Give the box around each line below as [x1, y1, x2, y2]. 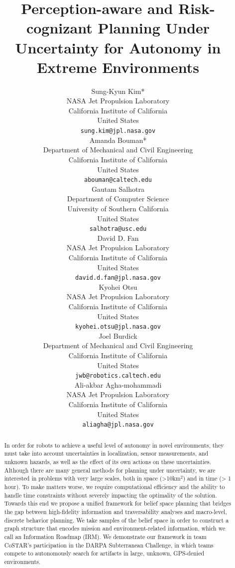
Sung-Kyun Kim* [91, 85, 145, 96]
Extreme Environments [36, 56, 200, 77]
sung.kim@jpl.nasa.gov [80, 127, 156, 135]
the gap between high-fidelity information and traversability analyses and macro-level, [4, 507, 227, 516]
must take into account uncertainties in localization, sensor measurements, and [4, 449, 209, 458]
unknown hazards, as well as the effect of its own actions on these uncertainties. [4, 458, 211, 466]
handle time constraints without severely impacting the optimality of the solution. [4, 491, 217, 499]
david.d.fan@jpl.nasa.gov [75, 274, 161, 282]
